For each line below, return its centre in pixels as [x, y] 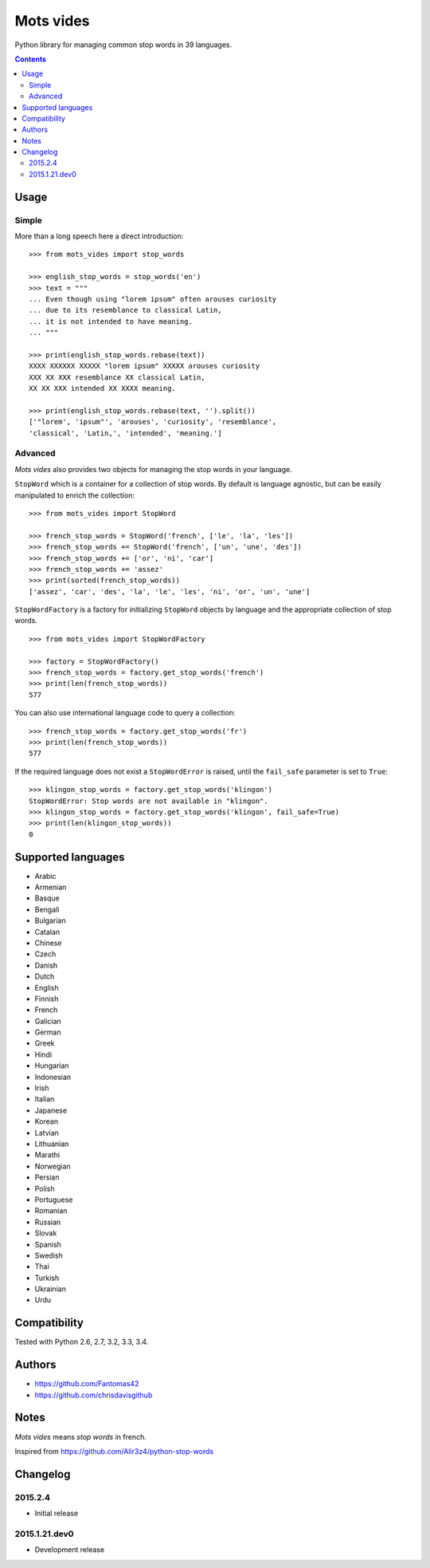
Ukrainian [51, 1289]
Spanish [48, 1244]
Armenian [51, 887]
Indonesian [53, 1077]
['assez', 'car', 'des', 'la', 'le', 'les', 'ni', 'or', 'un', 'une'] [170, 591]
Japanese [51, 1110]
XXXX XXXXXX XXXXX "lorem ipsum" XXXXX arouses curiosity [145, 366]
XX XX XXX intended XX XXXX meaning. [103, 388]
